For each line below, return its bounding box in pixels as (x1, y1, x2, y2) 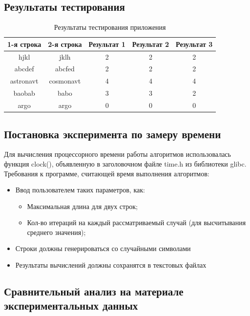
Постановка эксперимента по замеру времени (4, 126, 221, 141)
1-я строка (7, 39, 42, 49)
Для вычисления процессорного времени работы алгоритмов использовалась (4, 149, 231, 159)
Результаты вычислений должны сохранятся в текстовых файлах (15, 260, 207, 270)
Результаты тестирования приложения (54, 22, 166, 32)
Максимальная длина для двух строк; (27, 201, 138, 211)
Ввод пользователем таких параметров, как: (15, 185, 145, 195)
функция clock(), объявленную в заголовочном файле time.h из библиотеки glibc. (4, 158, 247, 169)
